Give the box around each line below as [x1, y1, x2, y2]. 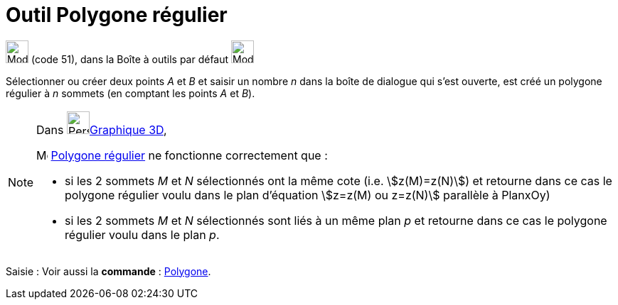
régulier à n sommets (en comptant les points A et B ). [6, 87, 255, 99]
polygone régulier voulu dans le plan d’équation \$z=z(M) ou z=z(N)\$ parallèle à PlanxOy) [65, 187, 550, 202]
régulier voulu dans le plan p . [65, 227, 220, 242]
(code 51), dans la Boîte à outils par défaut [31, 52, 229, 65]
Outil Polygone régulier [6, 3, 228, 27]
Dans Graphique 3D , [36, 122, 167, 137]
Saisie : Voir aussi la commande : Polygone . [6, 265, 211, 277]
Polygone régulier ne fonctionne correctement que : [50, 148, 328, 162]
